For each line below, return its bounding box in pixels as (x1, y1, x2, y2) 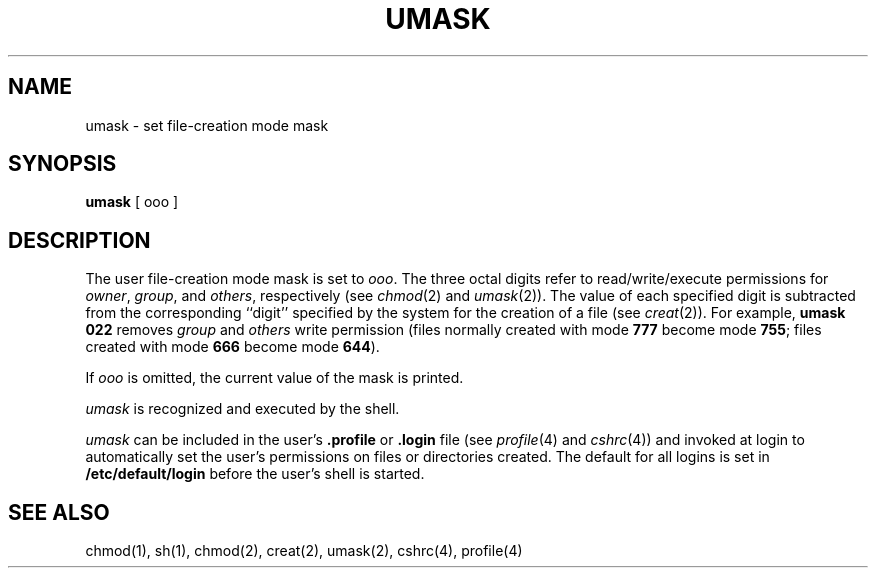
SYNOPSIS (8, 151, 117, 177)
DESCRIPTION (8, 227, 151, 253)
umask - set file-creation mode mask (85, 116, 329, 134)
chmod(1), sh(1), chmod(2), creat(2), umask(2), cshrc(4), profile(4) (85, 542, 523, 560)
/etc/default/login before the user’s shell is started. (85, 465, 425, 483)
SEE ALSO (8, 499, 110, 525)
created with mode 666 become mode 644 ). (85, 338, 380, 356)
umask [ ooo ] (85, 193, 179, 211)
